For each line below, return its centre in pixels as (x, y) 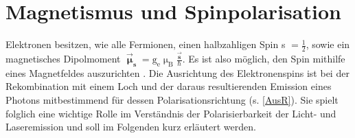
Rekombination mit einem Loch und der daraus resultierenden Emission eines (169, 86)
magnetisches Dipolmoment (63, 59)
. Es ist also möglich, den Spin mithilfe (264, 59)
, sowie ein (328, 44)
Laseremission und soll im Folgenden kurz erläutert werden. (131, 127)
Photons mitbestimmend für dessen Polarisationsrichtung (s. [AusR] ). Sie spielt (172, 100)
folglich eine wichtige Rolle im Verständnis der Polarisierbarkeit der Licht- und (171, 113)
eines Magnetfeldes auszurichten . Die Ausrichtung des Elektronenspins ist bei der (177, 72)
